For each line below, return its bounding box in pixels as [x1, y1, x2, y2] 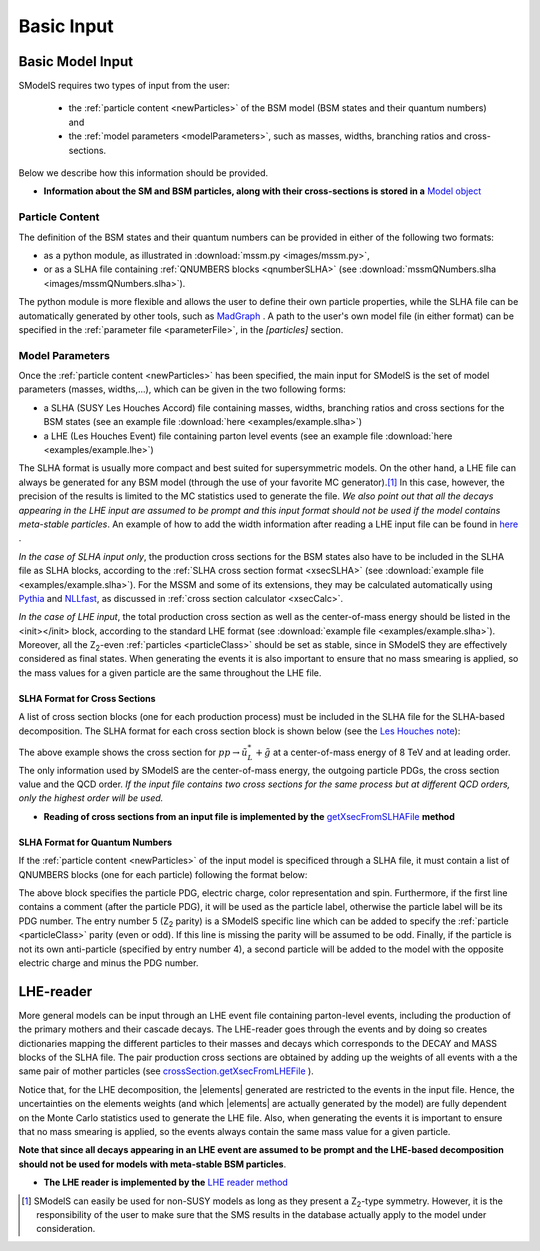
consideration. [36, 1223, 96, 1235]
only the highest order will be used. [18, 792, 164, 804]
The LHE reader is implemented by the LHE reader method [43, 1176, 289, 1189]
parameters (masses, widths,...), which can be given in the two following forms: [18, 383, 347, 395]
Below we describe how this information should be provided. [18, 167, 269, 179]
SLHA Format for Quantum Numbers [18, 836, 172, 848]
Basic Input [18, 15, 114, 37]
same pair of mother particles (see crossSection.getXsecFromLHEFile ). [18, 1065, 314, 1077]
